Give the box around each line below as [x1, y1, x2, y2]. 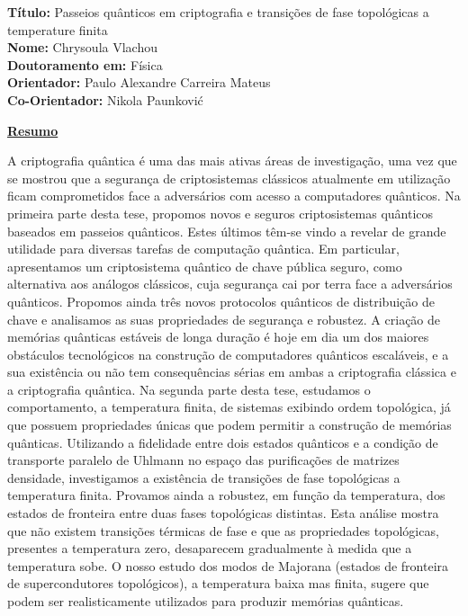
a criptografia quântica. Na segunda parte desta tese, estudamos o [7, 379, 371, 398]
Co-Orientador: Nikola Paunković [7, 90, 203, 109]
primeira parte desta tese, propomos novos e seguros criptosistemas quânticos [7, 203, 434, 222]
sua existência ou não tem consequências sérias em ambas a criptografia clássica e [7, 362, 456, 381]
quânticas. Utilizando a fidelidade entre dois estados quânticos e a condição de [7, 433, 438, 451]
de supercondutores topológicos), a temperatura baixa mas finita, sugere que [7, 574, 429, 593]
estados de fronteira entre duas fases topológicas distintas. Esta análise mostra [7, 504, 439, 522]
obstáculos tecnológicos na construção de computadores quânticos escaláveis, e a [7, 344, 449, 363]
